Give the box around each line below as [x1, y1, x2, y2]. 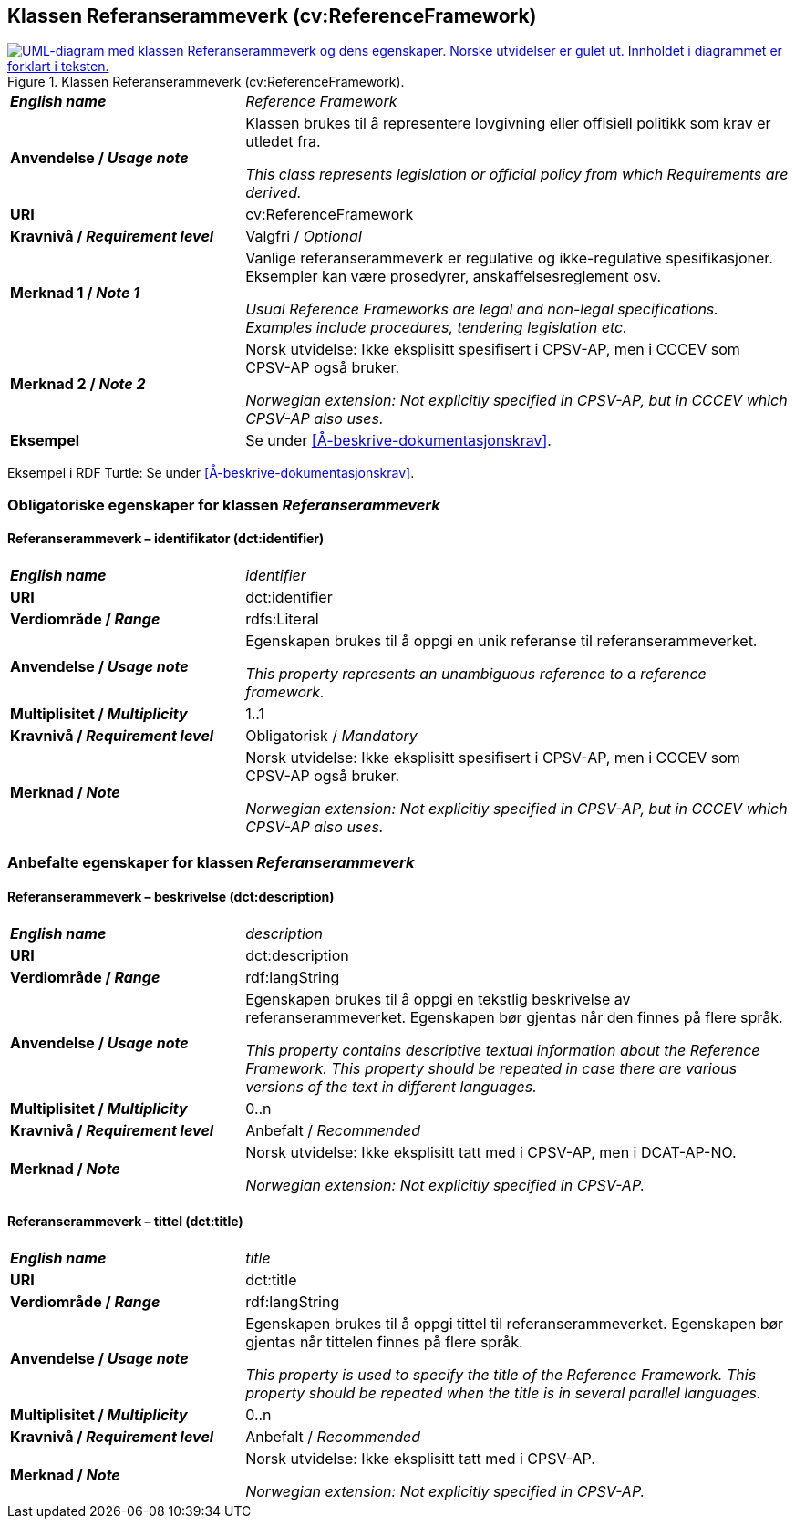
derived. [245, 183, 302, 202]
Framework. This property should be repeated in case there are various [245, 1058, 738, 1077]
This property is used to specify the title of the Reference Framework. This [245, 1365, 757, 1384]
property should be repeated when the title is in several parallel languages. [245, 1383, 761, 1402]
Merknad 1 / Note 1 [10, 284, 140, 303]
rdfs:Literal [245, 610, 319, 629]
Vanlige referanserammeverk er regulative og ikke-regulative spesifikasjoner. [245, 249, 773, 268]
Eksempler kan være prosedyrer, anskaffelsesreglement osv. [245, 267, 662, 286]
